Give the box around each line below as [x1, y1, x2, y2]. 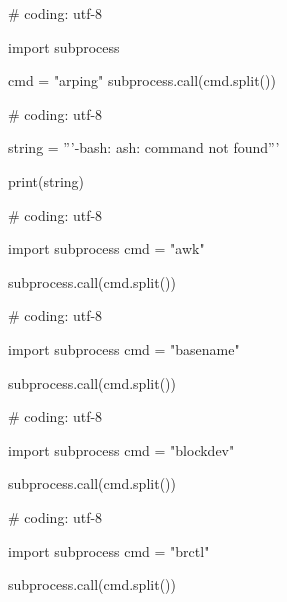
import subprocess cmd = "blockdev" [8, 439, 235, 460]
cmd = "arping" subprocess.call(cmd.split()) [8, 70, 276, 91]
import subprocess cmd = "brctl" [8, 540, 210, 561]
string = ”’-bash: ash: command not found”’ [8, 137, 280, 158]
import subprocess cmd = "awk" [8, 238, 205, 259]
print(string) [8, 170, 85, 191]
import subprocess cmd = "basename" [8, 338, 240, 359]
